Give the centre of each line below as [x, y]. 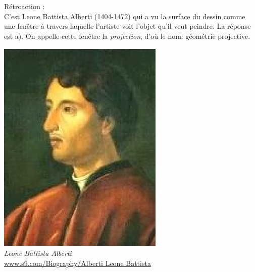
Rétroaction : [24, 6]
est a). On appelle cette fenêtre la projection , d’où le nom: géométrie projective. [127, 36]
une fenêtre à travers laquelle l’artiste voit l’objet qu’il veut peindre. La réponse [127, 26]
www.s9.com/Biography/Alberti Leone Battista [78, 263]
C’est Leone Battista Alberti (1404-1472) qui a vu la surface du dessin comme [125, 16]
